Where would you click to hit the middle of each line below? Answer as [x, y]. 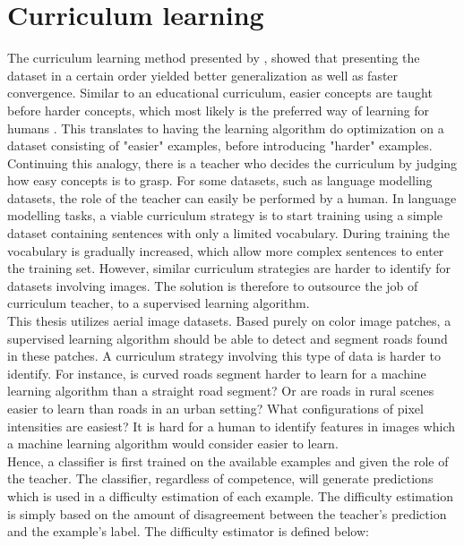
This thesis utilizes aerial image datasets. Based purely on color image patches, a [229, 321]
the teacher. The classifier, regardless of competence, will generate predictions [220, 478]
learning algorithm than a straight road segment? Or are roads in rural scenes [221, 391]
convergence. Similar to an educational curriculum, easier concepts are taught [220, 93]
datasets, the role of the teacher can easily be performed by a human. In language [232, 197]
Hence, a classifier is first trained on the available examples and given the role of [228, 461]
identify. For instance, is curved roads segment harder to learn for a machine [217, 373]
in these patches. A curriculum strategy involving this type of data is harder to [224, 356]
